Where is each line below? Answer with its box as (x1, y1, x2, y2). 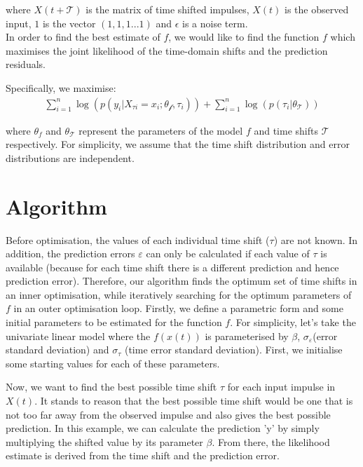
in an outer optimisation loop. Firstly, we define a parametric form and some (13, 301, 343, 316)
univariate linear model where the (6, 328, 151, 343)
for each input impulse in (227, 379, 336, 394)
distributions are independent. (6, 150, 135, 165)
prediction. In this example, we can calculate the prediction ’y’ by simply (6, 421, 320, 435)
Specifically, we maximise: (6, 80, 116, 95)
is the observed (285, 2, 349, 16)
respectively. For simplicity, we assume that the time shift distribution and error (6, 137, 350, 151)
